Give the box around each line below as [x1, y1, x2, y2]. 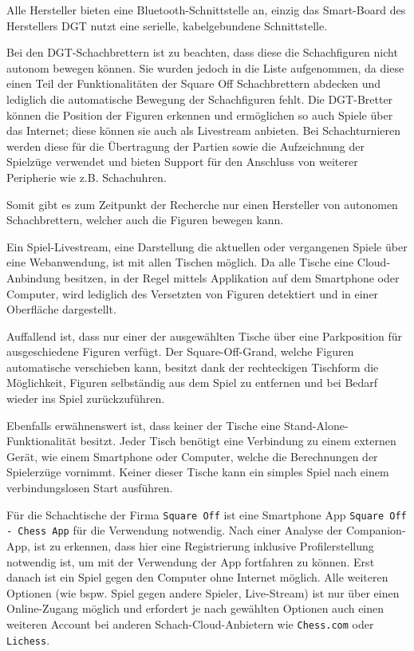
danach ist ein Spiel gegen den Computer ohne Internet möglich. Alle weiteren [6, 569, 388, 586]
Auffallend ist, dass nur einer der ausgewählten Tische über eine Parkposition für [6, 327, 402, 344]
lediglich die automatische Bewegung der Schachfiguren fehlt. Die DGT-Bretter [6, 90, 393, 107]
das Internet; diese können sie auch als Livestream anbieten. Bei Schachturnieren [6, 122, 401, 139]
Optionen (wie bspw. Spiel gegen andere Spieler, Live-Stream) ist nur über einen [6, 584, 400, 601]
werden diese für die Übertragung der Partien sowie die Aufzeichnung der [6, 137, 365, 154]
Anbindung [6, 269, 61, 286]
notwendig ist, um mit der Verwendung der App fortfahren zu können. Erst [6, 553, 375, 570]
